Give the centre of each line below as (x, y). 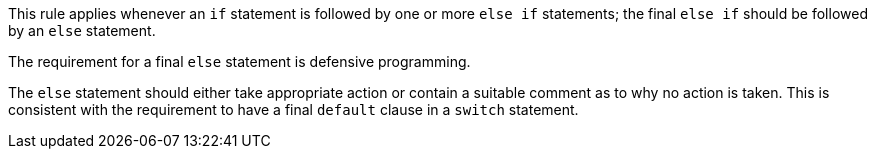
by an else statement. (82, 30)
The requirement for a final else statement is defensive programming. (239, 61)
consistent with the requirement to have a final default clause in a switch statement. (293, 109)
